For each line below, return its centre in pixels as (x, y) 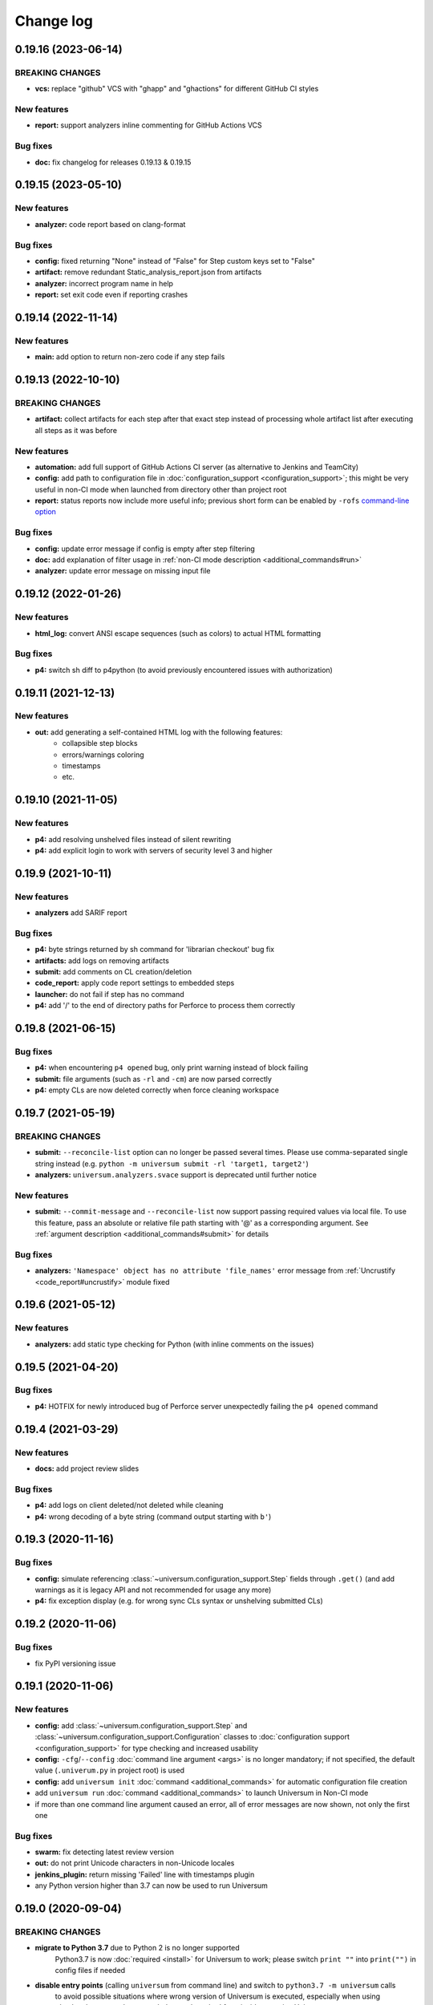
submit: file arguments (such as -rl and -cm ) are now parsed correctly (154, 1079)
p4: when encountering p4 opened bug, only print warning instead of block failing (172, 1067)
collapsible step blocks (100, 743)
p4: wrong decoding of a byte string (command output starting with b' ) (153, 1517)
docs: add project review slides (87, 1468)
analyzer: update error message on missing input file (123, 571)
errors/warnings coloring (103, 755)
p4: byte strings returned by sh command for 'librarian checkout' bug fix (155, 950)
